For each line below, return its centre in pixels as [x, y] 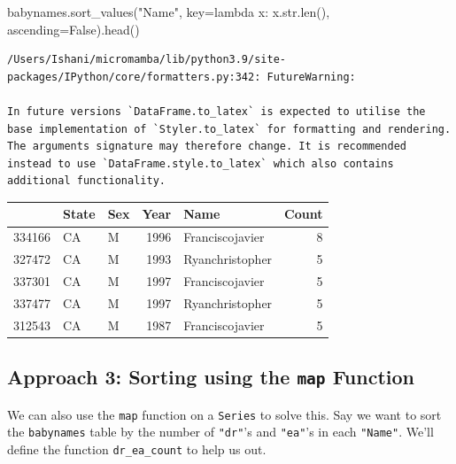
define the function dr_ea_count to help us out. [137, 449]
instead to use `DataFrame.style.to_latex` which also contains [201, 163]
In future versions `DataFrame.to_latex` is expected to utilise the [216, 111]
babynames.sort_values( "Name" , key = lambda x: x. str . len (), [169, 12]
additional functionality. [86, 181]
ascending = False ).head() [73, 29]
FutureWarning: [311, 77]
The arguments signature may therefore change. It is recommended [207, 147]
